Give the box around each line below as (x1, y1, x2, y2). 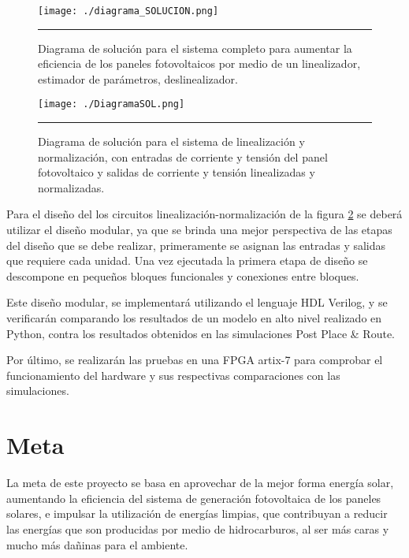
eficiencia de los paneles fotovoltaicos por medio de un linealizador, (38, 55, 361, 72)
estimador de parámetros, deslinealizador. (38, 70, 238, 87)
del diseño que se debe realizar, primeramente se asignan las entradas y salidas (6, 236, 386, 253)
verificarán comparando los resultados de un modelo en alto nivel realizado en (6, 310, 382, 326)
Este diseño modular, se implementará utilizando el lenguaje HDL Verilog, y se (6, 294, 388, 311)
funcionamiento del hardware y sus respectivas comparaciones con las (6, 366, 340, 383)
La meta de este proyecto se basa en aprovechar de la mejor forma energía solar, (6, 474, 394, 491)
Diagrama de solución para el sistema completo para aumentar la (38, 39, 352, 56)
